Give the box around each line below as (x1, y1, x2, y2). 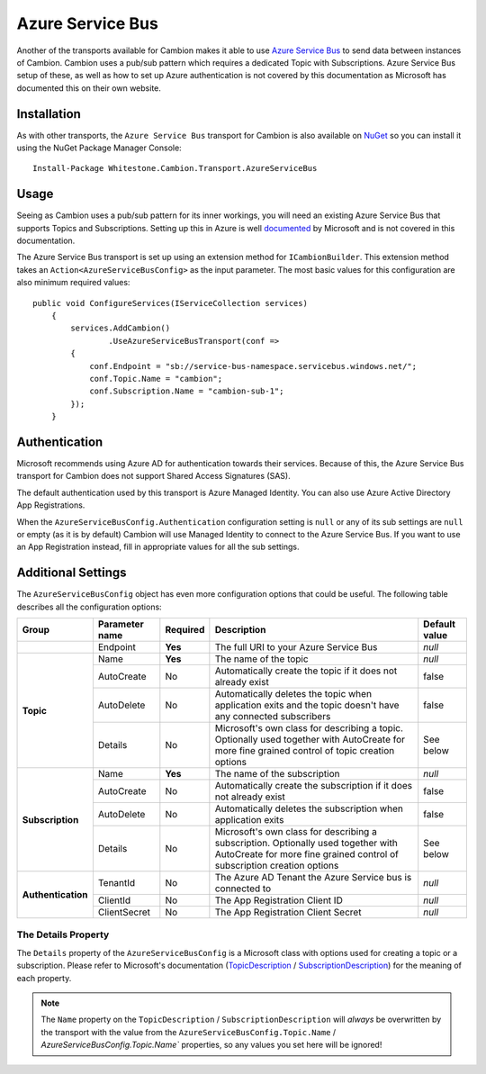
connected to (214, 882, 272, 895)
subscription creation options (214, 860, 339, 872)
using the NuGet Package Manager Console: (16, 142, 182, 153)
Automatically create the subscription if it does (214, 780, 413, 792)
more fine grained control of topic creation (214, 745, 395, 757)
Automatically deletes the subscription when (214, 802, 404, 815)
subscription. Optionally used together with (214, 837, 398, 850)
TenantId (97, 877, 136, 889)
